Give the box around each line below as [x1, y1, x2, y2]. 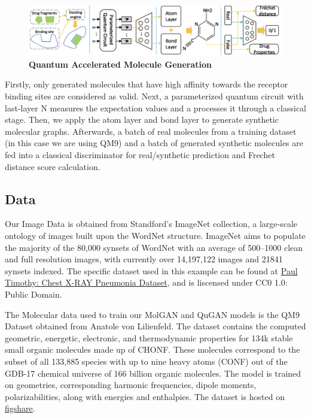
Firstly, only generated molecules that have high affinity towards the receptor [5, 78, 288, 90]
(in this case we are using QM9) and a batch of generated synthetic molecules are [5, 137, 303, 149]
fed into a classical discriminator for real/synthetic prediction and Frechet [5, 149, 275, 161]
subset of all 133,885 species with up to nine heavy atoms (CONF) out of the [5, 355, 288, 367]
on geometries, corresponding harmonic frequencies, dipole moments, [5, 378, 257, 391]
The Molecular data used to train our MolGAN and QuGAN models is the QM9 [5, 308, 300, 320]
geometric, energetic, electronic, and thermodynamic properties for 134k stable [5, 331, 293, 344]
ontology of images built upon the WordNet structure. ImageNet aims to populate [5, 229, 306, 242]
